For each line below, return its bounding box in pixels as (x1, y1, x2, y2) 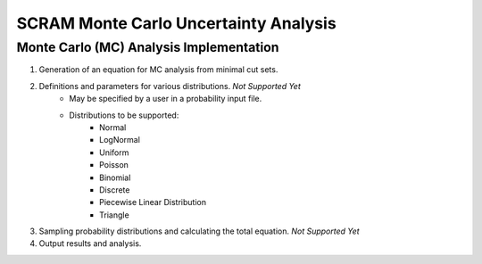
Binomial (99, 172, 131, 183)
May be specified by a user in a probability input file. (69, 94, 262, 104)
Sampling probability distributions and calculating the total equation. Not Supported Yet (38, 226, 361, 236)
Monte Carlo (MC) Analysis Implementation (16, 39, 279, 55)
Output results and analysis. (38, 238, 142, 249)
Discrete (99, 184, 130, 195)
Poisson (99, 160, 129, 170)
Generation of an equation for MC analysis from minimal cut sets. (38, 64, 278, 75)
